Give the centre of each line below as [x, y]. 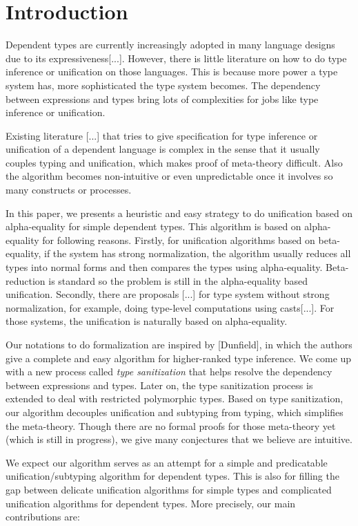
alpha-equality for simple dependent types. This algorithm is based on [153, 226]
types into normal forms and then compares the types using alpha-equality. [164, 267]
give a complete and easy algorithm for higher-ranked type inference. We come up [179, 358]
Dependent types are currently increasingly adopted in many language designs [170, 45]
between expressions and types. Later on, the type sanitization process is [159, 385]
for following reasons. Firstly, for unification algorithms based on [179, 239]
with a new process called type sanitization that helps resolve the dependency [169, 372]
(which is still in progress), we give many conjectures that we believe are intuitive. [179, 439]
